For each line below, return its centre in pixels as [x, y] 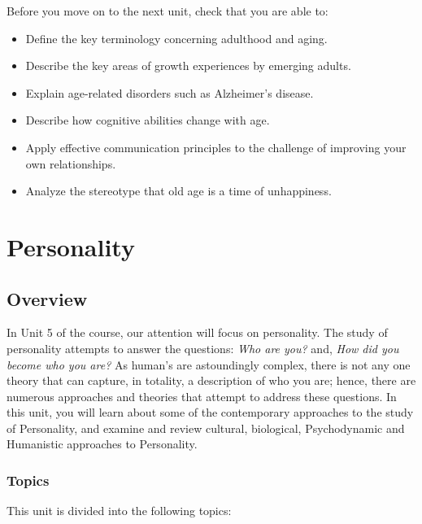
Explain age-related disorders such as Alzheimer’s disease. [170, 92]
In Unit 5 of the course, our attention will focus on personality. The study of [197, 332]
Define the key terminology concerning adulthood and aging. [176, 38]
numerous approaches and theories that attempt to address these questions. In [202, 396]
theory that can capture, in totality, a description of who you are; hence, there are [211, 380]
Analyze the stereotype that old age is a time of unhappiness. [178, 191]
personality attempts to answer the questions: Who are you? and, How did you [203, 348]
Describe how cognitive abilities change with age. [148, 120]
